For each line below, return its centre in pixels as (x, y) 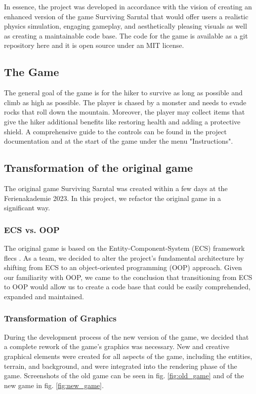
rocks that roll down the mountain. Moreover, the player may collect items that (125, 112)
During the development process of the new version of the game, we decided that (127, 336)
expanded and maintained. (44, 296)
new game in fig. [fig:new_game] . (54, 385)
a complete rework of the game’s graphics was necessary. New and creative (117, 346)
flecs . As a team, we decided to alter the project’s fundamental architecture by (124, 257)
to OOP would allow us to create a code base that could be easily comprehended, (127, 287)
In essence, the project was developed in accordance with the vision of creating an (128, 6)
